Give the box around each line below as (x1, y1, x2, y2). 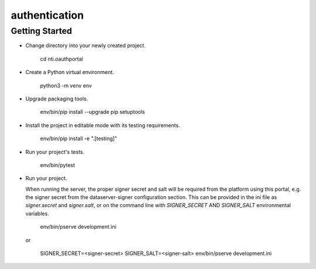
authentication (11, 9, 84, 22)
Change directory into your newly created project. (25, 42, 146, 49)
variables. (25, 210, 49, 217)
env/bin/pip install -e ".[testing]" (40, 135, 117, 142)
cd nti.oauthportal (40, 55, 83, 62)
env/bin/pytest (40, 161, 75, 169)
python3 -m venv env (40, 82, 92, 89)
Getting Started (11, 26, 73, 36)
